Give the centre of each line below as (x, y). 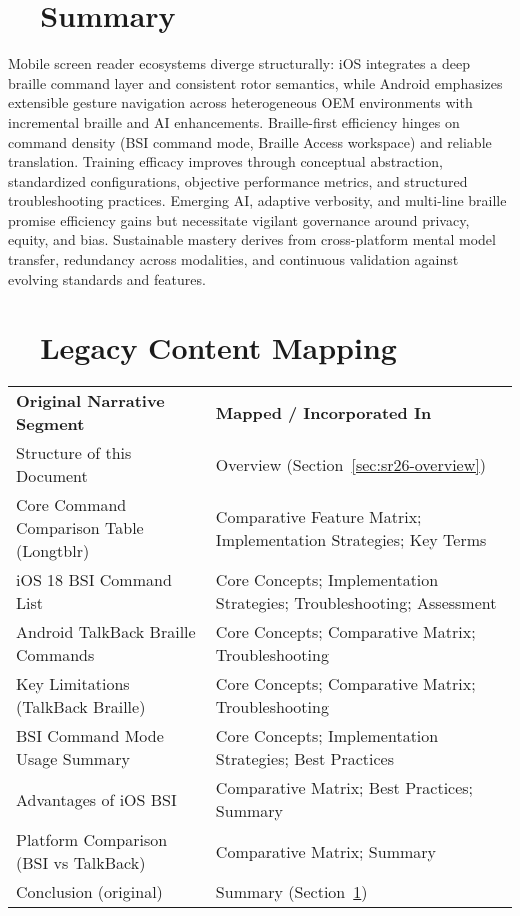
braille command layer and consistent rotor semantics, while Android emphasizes (255, 82)
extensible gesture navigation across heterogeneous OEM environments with (240, 102)
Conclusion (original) (89, 892)
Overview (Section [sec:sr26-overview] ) (350, 464)
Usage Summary (73, 759)
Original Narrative (90, 401)
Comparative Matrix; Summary (326, 851)
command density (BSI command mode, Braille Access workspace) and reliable (250, 141)
